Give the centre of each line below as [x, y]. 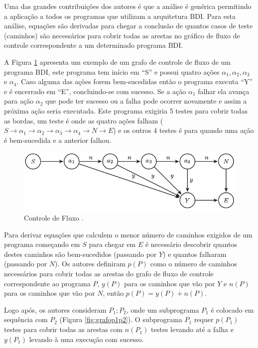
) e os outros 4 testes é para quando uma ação [184, 130]
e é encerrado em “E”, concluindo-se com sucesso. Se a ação [95, 91]
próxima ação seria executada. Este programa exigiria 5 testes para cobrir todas [126, 110]
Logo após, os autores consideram [55, 309]
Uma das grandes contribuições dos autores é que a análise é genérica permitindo [128, 6]
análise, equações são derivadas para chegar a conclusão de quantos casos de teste [129, 26]
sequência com [26, 319]
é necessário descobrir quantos [191, 244]
